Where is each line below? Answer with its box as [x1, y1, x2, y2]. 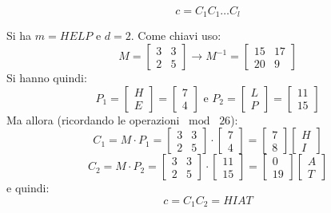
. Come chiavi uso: [130, 27, 221, 44]
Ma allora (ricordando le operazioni [6, 111, 180, 128]
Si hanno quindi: [6, 69, 87, 86]
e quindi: [6, 179, 50, 196]
